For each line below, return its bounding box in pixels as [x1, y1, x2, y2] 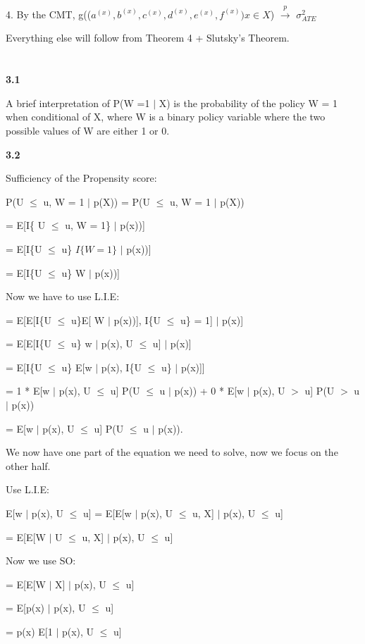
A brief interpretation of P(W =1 [6, 95, 150, 110]
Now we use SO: [6, 553, 76, 568]
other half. [6, 458, 51, 473]
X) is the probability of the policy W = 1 [159, 95, 338, 110]
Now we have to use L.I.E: [6, 289, 120, 304]
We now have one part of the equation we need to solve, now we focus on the [6, 445, 338, 459]
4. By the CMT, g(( [6, 6, 92, 21]
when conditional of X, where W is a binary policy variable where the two [6, 109, 326, 124]
